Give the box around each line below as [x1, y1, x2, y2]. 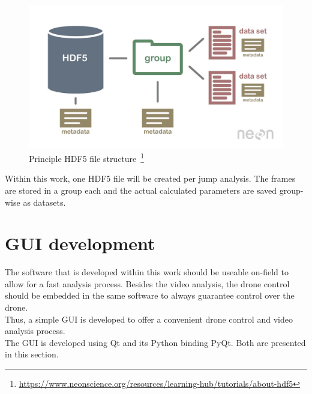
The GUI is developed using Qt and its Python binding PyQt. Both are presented [5, 336, 306, 348]
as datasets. [23, 196, 66, 208]
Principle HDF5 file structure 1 [29, 151, 145, 164]
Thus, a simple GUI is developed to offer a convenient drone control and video [5, 312, 293, 325]
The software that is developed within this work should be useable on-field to [5, 266, 289, 278]
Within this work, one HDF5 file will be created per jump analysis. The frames [5, 172, 296, 185]
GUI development [5, 231, 155, 255]
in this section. [5, 348, 59, 360]
